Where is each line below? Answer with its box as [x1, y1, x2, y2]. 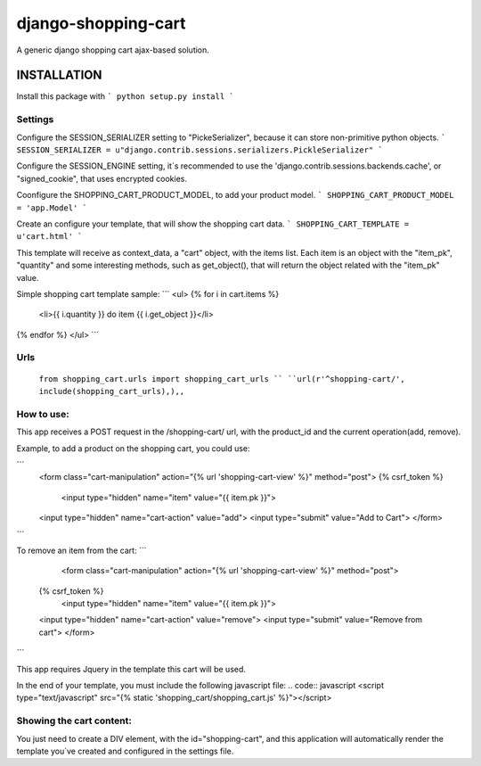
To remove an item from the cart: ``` [16, 545, 147, 556]
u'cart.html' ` [16, 232, 84, 242]
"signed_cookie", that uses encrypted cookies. [16, 173, 187, 184]
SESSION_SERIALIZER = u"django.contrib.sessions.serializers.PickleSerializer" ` [16, 144, 383, 155]
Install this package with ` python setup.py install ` [16, 91, 235, 102]
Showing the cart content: [16, 714, 133, 727]
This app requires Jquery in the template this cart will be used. [16, 663, 247, 674]
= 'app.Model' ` [16, 202, 88, 213]
